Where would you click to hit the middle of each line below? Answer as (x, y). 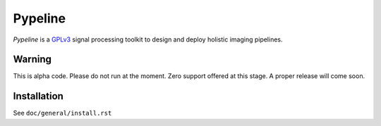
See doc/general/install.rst (62, 113)
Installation (38, 96)
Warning (32, 59)
